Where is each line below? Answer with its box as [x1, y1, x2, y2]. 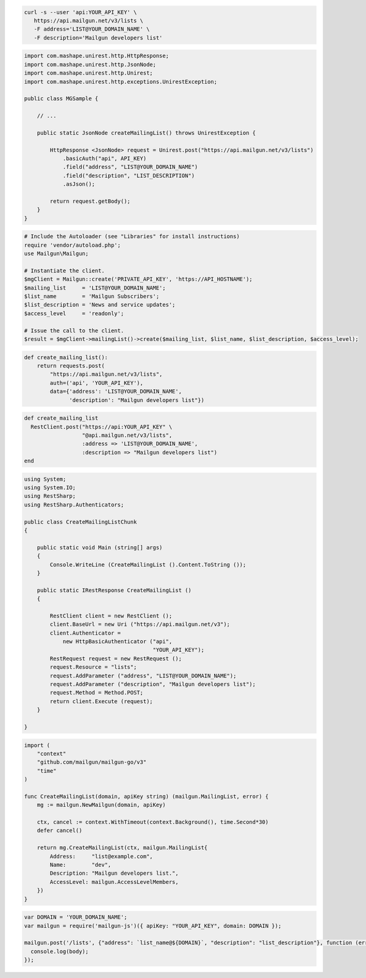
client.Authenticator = [49, 629, 121, 637]
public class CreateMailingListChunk [24, 518, 137, 525]
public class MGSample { [24, 95, 99, 102]
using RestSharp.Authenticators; [24, 501, 124, 508]
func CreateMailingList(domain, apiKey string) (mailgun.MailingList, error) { [24, 793, 269, 800]
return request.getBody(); [49, 197, 131, 205]
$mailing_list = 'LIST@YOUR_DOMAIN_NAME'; [24, 284, 166, 291]
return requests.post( [37, 362, 105, 369]
